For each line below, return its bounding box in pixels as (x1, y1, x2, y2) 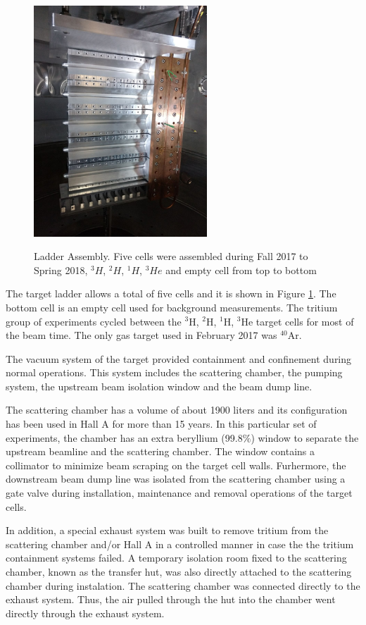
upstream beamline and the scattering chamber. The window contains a (6, 444, 315, 459)
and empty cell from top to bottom (165, 262, 317, 277)
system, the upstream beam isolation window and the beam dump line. (6, 378, 313, 393)
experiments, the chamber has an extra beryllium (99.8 (6, 430, 243, 445)
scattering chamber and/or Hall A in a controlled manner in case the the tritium (6, 536, 354, 551)
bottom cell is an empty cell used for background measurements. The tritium (6, 299, 338, 314)
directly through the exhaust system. (6, 605, 165, 620)
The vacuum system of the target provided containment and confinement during (6, 351, 352, 366)
